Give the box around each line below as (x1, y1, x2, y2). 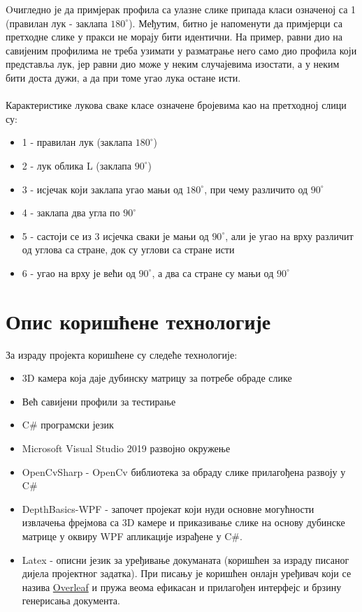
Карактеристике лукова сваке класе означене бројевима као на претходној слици (6, 98, 347, 112)
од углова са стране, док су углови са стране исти (22, 242, 235, 257)
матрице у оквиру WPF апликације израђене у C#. (22, 528, 242, 543)
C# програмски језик (22, 417, 114, 432)
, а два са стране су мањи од (152, 265, 274, 280)
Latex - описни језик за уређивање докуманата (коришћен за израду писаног (22, 552, 349, 567)
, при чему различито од (204, 181, 308, 196)
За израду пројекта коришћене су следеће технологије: (6, 347, 238, 361)
